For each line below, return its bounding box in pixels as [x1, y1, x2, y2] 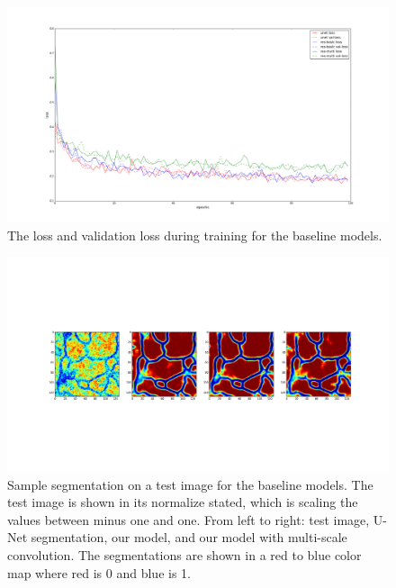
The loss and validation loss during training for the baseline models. [7, 225, 382, 244]
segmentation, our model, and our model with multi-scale [31, 528, 347, 547]
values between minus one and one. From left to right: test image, [7, 510, 370, 529]
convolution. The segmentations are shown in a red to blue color [7, 545, 362, 564]
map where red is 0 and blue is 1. [7, 563, 191, 582]
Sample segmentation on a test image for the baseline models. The [7, 475, 373, 493]
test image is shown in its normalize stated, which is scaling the [7, 493, 358, 511]
